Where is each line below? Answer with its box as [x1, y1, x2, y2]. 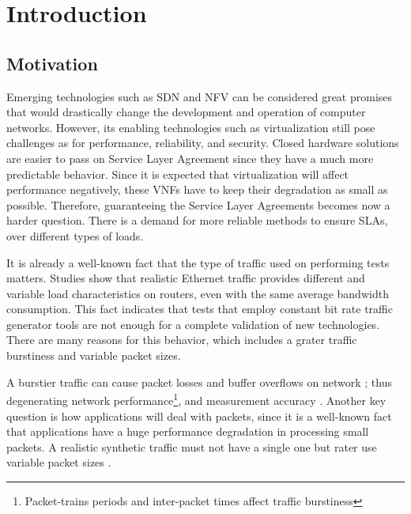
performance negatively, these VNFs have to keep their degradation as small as [6, 181, 388, 198]
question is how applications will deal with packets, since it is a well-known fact [6, 407, 392, 424]
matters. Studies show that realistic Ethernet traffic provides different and [6, 270, 365, 286]
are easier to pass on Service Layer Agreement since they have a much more [6, 149, 374, 166]
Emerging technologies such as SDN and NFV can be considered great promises [6, 88, 393, 104]
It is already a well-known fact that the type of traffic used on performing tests [6, 254, 390, 270]
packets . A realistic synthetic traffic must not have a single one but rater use [6, 438, 377, 455]
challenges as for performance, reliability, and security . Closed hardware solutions [6, 134, 399, 151]
